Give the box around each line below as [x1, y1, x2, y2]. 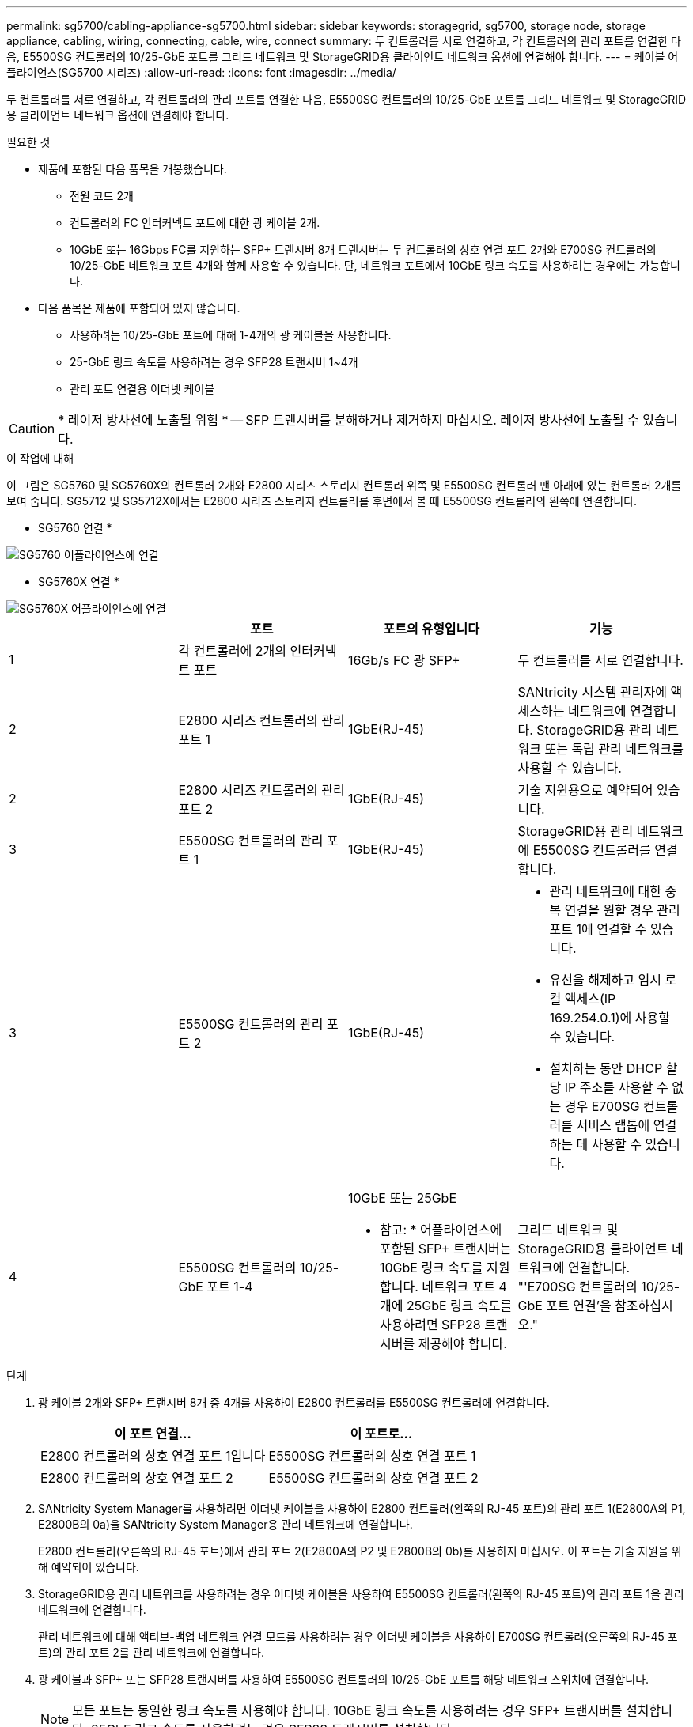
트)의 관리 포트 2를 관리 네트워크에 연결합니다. [38, 1646, 265, 1659]
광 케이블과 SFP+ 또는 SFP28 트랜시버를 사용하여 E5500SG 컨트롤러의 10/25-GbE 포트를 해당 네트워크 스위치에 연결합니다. [38, 1672, 649, 1686]
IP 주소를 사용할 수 [564, 1079, 668, 1095]
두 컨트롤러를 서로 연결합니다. [517, 652, 684, 668]
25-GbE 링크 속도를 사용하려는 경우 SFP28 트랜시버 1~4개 [70, 355, 358, 368]
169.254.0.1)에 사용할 [549, 1010, 670, 1026]
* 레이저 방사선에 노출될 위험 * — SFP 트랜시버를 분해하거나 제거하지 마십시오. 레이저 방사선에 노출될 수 [58, 412, 639, 428]
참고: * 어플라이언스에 [380, 1222, 502, 1238]
